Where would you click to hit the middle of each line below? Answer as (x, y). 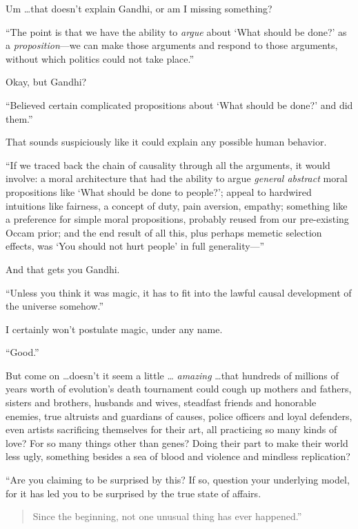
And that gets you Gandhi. (63, 269)
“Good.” (22, 352)
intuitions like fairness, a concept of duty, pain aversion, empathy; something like (177, 205)
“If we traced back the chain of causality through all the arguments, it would (168, 164)
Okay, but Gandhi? (46, 82)
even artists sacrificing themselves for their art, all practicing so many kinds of (171, 429)
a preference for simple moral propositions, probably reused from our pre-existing (177, 219)
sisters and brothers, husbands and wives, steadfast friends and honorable (161, 402)
